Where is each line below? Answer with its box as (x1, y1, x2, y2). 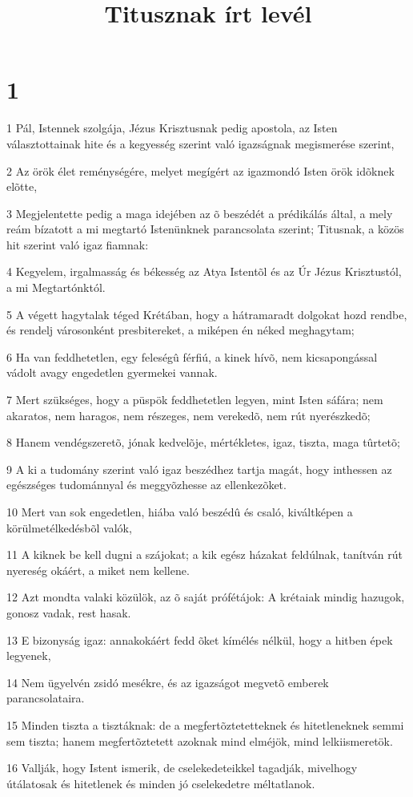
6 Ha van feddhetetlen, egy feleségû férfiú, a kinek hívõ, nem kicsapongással (6, 348, 378, 365)
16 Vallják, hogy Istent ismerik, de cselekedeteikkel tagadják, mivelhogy (6, 759, 358, 776)
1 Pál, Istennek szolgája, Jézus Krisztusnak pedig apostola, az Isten (6, 119, 338, 136)
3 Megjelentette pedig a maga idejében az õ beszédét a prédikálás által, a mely (6, 204, 393, 221)
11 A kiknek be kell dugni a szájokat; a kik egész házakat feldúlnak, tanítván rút (6, 546, 403, 563)
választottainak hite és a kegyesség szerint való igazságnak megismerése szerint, (6, 135, 395, 152)
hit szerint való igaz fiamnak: (6, 236, 149, 253)
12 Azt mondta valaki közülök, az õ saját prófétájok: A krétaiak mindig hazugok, (6, 589, 405, 605)
